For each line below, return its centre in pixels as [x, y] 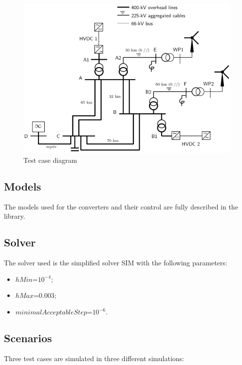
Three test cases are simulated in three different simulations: [94, 358]
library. [15, 216]
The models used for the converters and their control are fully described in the [121, 206]
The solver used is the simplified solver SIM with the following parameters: [116, 263]
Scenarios [28, 338]
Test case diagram [50, 160]
